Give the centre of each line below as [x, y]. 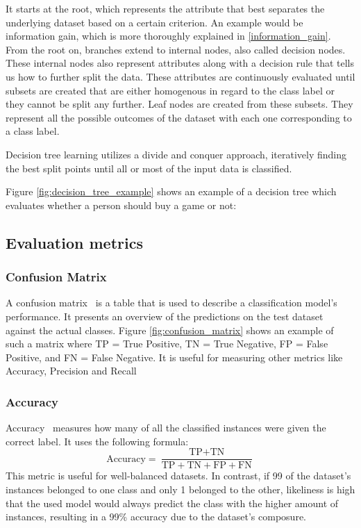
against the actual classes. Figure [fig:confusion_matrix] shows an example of [170, 330]
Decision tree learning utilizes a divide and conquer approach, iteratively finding [176, 154]
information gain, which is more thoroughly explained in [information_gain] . [168, 36]
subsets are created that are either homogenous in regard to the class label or [170, 90]
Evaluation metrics [74, 242]
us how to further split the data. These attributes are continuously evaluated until [180, 76]
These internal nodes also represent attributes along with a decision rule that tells [180, 63]
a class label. [33, 131]
